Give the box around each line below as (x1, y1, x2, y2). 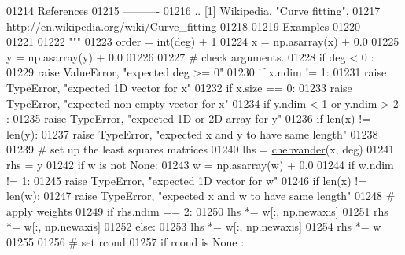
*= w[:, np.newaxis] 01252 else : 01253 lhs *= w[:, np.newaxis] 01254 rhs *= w (6, 218, 381, 235)
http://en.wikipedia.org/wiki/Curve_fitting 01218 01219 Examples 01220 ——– (6, 17, 392, 34)
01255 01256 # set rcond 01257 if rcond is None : (6, 233, 245, 249)
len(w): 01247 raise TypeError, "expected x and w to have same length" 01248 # (6, 187, 396, 204)
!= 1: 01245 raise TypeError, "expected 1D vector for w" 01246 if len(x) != (6, 172, 367, 188)
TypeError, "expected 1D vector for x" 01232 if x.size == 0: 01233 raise (6, 79, 352, 95)
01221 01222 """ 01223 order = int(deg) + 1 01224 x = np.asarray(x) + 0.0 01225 (6, 33, 399, 50)
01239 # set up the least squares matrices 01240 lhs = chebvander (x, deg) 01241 (6, 141, 395, 157)
